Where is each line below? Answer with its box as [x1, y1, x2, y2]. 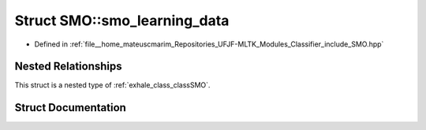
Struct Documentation [14, 101, 126, 114]
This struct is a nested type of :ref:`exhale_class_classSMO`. [14, 80, 211, 90]
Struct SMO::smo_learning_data [14, 12, 230, 29]
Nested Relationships [14, 60, 122, 73]
